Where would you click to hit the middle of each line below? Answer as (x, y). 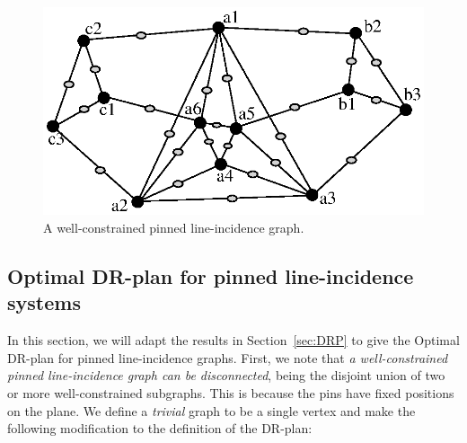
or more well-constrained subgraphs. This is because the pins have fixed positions (231, 392)
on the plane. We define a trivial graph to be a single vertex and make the (211, 410)
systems (44, 302)
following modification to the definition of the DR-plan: (160, 428)
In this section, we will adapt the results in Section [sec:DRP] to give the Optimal (233, 340)
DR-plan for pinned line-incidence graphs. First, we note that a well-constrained (228, 357)
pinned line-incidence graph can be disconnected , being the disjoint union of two (226, 375)
